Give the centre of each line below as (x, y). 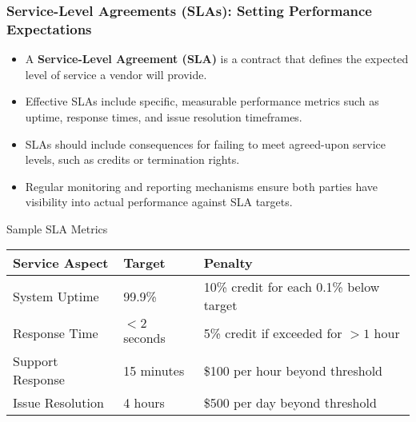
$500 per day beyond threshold (290, 403)
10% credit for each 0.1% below (292, 287)
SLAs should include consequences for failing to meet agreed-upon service (206, 143)
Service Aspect (61, 263)
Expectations (49, 28)
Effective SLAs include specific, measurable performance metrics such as (202, 101)
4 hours (144, 403)
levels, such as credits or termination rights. (132, 159)
